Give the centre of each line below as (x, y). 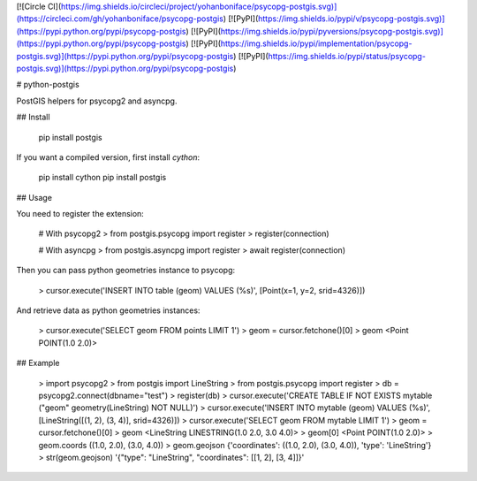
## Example (38, 363)
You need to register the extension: (80, 214)
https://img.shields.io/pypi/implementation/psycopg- (316, 43)
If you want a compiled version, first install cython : (108, 157)
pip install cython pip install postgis (102, 178)
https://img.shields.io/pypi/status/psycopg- (347, 56)
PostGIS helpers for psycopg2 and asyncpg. (97, 101)
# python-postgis (48, 85)
